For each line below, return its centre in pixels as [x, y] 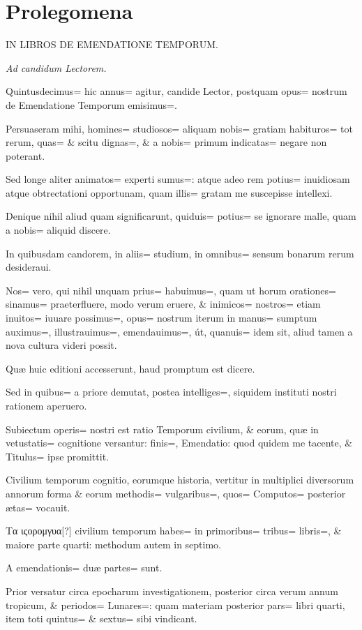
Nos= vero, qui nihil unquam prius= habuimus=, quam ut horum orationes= [171, 290]
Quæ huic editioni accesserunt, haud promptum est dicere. [130, 368]
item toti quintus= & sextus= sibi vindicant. [101, 618]
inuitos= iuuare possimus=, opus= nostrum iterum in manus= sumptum [161, 318]
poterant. [25, 155]
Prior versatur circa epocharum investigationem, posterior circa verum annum [172, 591]
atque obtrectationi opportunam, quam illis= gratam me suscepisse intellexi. [169, 192]
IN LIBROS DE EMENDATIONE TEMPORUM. [112, 44]
